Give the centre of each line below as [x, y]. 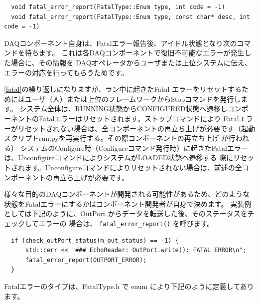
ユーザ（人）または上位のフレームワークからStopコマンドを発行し [133, 99]
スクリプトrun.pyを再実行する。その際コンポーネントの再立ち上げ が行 [120, 138]
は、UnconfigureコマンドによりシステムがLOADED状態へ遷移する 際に [119, 157]
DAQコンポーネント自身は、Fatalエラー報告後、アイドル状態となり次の [121, 43]
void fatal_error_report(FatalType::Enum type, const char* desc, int [130, 17]
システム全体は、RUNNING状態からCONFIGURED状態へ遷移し [124, 109]
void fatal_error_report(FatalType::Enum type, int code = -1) [118, 7]
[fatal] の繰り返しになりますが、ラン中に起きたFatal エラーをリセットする [123, 89]
